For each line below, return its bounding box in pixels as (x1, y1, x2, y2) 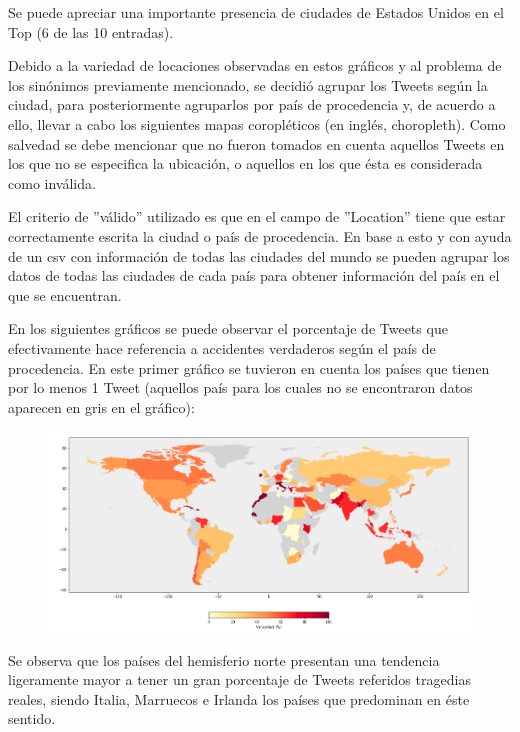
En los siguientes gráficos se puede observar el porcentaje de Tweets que (8, 318, 448, 339)
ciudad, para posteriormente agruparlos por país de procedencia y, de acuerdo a (8, 94, 496, 115)
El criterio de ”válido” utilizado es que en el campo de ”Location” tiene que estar (8, 206, 506, 227)
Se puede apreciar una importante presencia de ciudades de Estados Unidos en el (8, 2, 504, 22)
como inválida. (8, 172, 96, 193)
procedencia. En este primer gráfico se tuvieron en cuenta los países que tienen (8, 357, 490, 378)
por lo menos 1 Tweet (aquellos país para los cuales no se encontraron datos (8, 377, 473, 398)
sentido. (8, 708, 56, 729)
